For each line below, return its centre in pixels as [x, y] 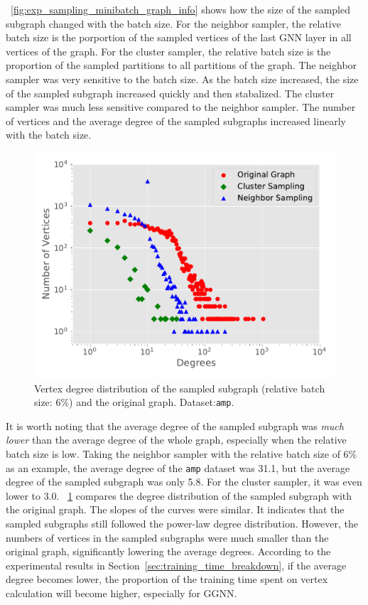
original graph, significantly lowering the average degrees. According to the [168, 551]
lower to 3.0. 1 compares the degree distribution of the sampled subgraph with [179, 495]
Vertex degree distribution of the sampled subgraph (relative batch [180, 388]
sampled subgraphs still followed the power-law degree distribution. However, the [182, 523]
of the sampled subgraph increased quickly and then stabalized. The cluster [170, 93]
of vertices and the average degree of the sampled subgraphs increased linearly [176, 121]
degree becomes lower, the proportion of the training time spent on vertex [167, 579]
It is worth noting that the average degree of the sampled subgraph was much [175, 425]
